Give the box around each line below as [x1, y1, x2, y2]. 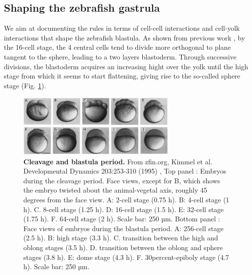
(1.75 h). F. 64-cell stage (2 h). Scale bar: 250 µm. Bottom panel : [23, 214, 220, 224]
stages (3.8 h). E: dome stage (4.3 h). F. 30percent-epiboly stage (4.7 [23, 252, 229, 262]
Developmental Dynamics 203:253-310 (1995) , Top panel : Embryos [23, 166, 227, 176]
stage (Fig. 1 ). [4, 80, 46, 90]
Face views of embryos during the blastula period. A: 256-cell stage [23, 223, 224, 233]
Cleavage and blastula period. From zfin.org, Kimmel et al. [23, 156, 213, 166]
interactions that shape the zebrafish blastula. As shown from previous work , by [4, 32, 245, 42]
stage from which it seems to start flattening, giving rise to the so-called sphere [4, 71, 240, 81]
